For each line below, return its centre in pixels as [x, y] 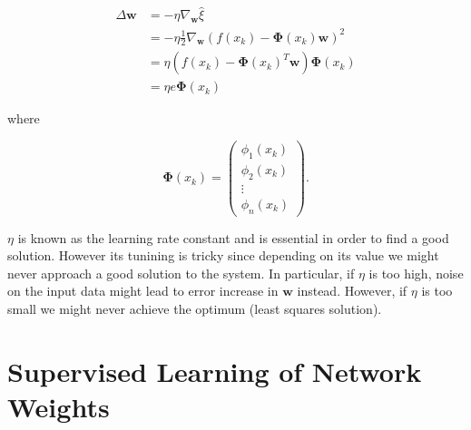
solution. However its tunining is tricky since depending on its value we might [223, 255]
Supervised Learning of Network [215, 371]
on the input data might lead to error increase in [143, 291]
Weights [59, 406]
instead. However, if [352, 291]
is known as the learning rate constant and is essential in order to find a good [233, 237]
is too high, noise [416, 273]
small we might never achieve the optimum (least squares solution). [195, 309]
